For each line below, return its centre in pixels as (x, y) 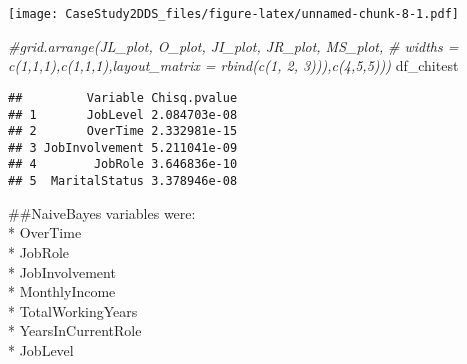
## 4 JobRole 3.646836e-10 (123, 164)
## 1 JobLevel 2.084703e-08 (123, 114)
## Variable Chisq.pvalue (123, 97)
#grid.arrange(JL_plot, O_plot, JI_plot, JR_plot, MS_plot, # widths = (233, 45)
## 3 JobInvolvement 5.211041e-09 (123, 147)
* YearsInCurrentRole (75, 330)
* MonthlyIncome (62, 291)
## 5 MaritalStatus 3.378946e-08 (123, 181)
